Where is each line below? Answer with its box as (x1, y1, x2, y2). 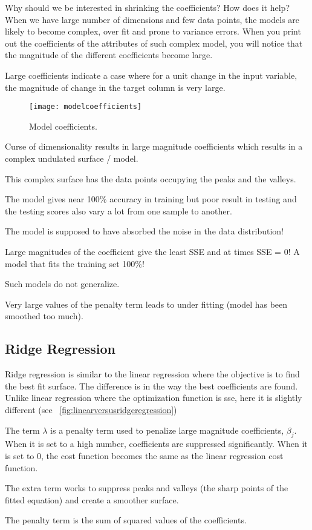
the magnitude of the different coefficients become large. (5, 48, 213, 61)
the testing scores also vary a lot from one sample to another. (5, 204, 232, 217)
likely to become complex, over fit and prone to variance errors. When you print (5, 25, 301, 38)
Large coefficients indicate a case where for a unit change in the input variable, (5, 68, 297, 81)
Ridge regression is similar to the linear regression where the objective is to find (5, 368, 300, 380)
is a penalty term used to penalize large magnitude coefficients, (50, 423, 284, 436)
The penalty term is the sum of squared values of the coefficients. (5, 514, 247, 526)
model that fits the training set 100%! (5, 257, 145, 270)
